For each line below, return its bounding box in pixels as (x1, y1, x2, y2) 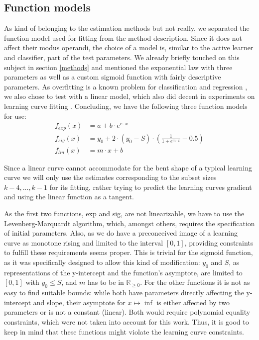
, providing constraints (184, 237, 254, 248)
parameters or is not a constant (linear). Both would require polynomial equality (4, 307, 251, 317)
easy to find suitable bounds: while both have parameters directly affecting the (4, 287, 244, 298)
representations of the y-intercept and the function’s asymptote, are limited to (4, 267, 243, 277)
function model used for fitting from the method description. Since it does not (4, 32, 242, 43)
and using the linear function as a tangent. (4, 191, 134, 202)
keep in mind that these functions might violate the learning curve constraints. (4, 326, 244, 337)
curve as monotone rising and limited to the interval (4, 237, 163, 248)
